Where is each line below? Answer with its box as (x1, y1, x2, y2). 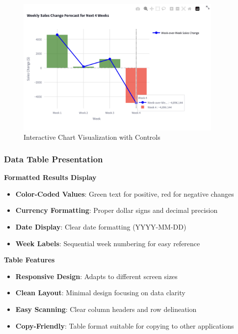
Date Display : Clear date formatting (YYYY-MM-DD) (15, 222, 186, 232)
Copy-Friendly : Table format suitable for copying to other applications (15, 320, 234, 331)
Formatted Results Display (4, 172, 97, 182)
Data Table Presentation (4, 153, 103, 165)
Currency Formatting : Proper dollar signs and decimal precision (15, 205, 218, 215)
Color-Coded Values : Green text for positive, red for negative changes (15, 188, 234, 199)
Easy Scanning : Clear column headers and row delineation (15, 304, 197, 314)
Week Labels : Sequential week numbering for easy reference (15, 238, 200, 248)
